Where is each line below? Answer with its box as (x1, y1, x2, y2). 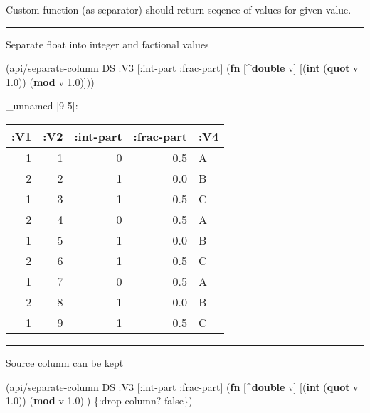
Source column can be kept (6, 355, 124, 370)
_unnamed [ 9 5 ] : (6, 98, 78, 113)
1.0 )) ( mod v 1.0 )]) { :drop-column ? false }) (6, 393, 193, 408)
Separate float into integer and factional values (6, 36, 209, 51)
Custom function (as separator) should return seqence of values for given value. (6, 2, 351, 16)
